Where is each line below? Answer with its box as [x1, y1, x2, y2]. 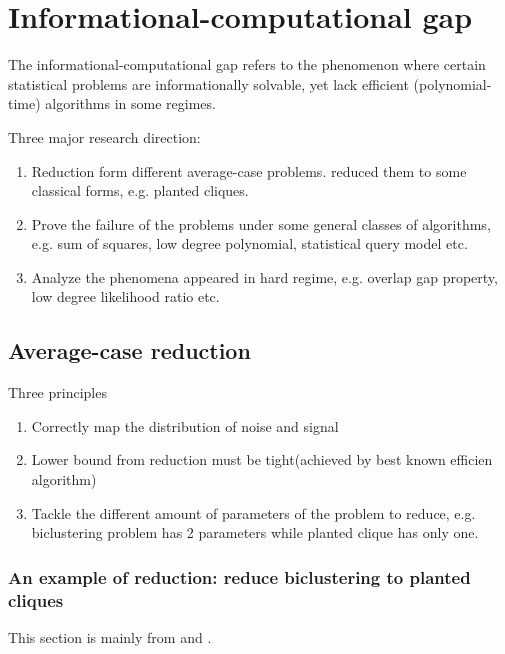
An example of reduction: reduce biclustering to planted [8, 564, 471, 589]
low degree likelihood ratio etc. [31, 286, 220, 307]
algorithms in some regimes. [45, 93, 216, 114]
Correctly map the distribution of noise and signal [31, 415, 339, 436]
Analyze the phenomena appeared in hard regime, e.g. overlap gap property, [31, 266, 498, 287]
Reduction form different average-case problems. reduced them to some [31, 160, 467, 181]
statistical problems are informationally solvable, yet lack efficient [8, 73, 409, 94]
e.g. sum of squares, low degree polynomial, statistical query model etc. [31, 233, 468, 254]
